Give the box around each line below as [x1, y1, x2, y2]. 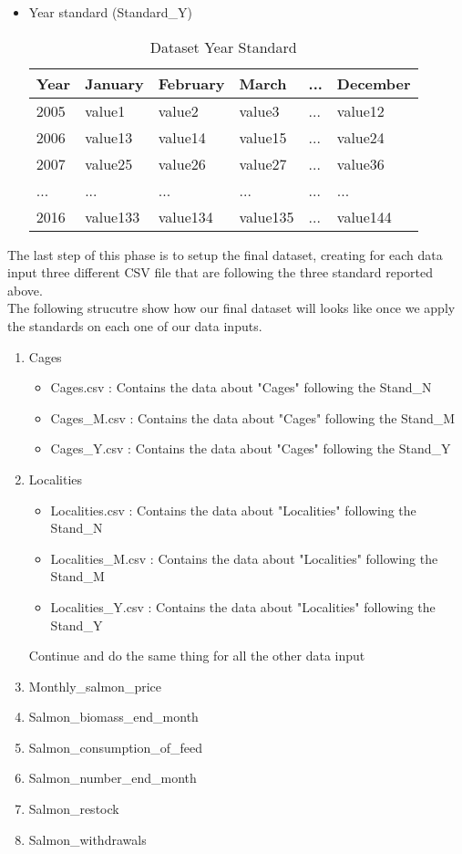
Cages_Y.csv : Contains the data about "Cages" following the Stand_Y [50, 439, 451, 458]
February [158, 72, 225, 94]
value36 [336, 152, 385, 174]
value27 [239, 152, 287, 174]
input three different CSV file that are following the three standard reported [7, 263, 434, 282]
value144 [336, 205, 392, 227]
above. [7, 280, 43, 299]
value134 [158, 205, 213, 227]
